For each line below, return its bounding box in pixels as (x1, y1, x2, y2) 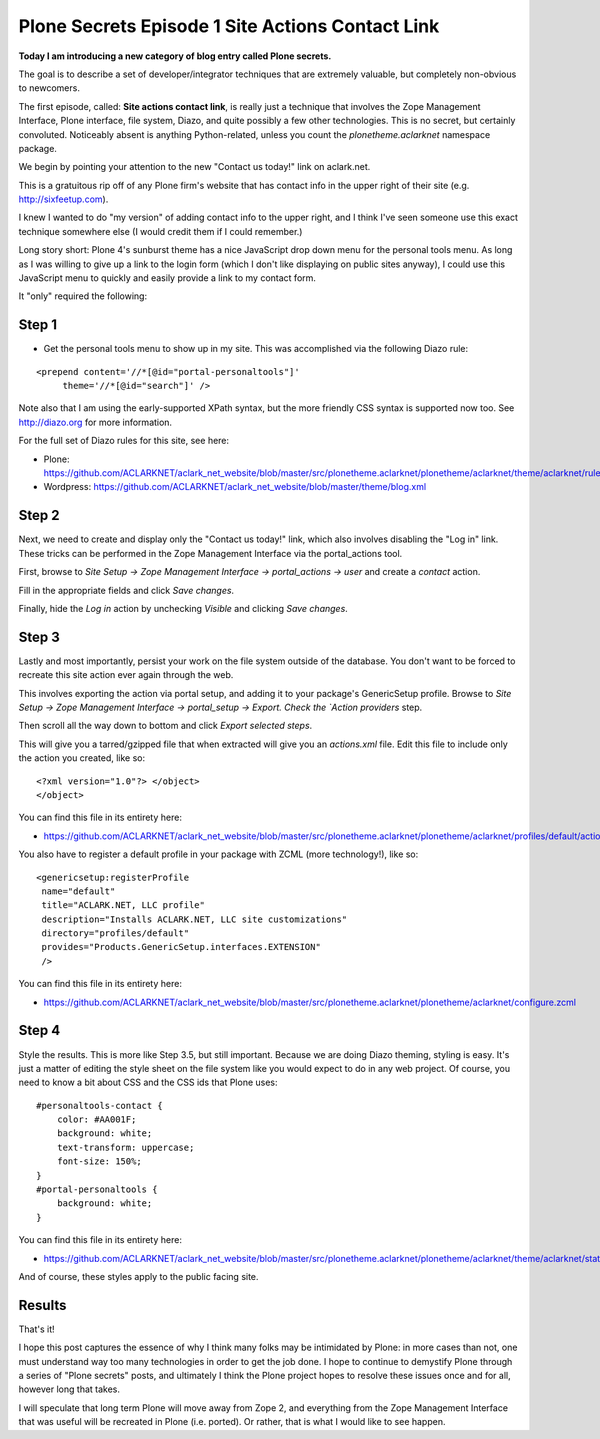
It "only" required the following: (18, 290, 148, 302)
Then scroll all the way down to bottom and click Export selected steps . (18, 720, 313, 732)
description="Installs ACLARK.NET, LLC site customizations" (41, 913, 348, 925)
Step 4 (18, 1022, 61, 1039)
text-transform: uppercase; (56, 1141, 195, 1153)
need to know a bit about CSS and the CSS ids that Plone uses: (18, 1076, 279, 1089)
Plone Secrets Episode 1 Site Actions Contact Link (18, 15, 440, 37)
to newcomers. (18, 82, 80, 94)
